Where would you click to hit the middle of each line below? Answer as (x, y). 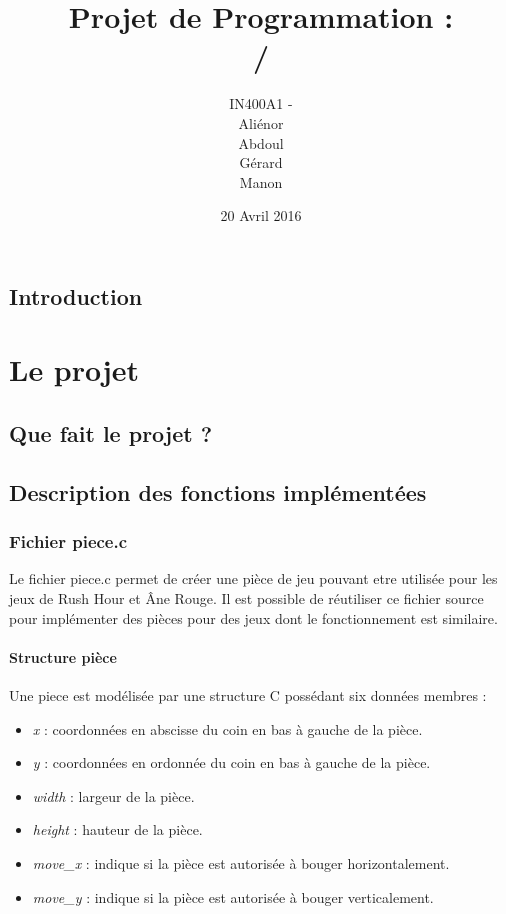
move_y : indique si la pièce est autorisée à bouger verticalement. (233, 896)
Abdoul (261, 142)
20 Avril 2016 (261, 215)
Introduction (76, 295)
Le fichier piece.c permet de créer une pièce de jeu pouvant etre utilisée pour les (253, 578)
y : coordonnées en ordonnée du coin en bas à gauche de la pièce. (231, 762)
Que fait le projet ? (111, 433)
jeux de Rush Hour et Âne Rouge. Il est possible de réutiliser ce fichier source (246, 598)
